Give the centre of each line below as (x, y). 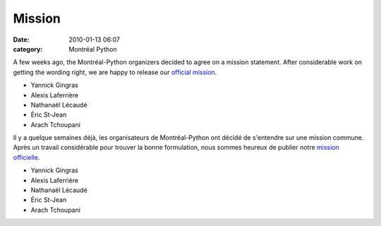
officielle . (26, 157)
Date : (21, 40)
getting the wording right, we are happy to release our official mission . (115, 72)
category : (28, 49)
